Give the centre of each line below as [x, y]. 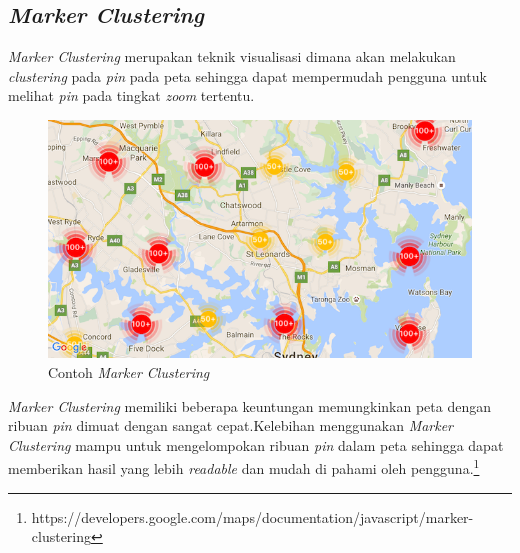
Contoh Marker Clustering [129, 371]
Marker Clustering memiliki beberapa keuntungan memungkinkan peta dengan [249, 405]
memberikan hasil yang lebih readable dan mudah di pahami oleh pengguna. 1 [244, 466]
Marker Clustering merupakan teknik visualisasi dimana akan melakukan [232, 56]
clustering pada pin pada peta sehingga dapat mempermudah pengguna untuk [247, 75]
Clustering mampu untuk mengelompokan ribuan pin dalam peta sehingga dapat [256, 444]
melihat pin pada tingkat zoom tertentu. [131, 95]
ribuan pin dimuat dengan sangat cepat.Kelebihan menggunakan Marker [231, 425]
